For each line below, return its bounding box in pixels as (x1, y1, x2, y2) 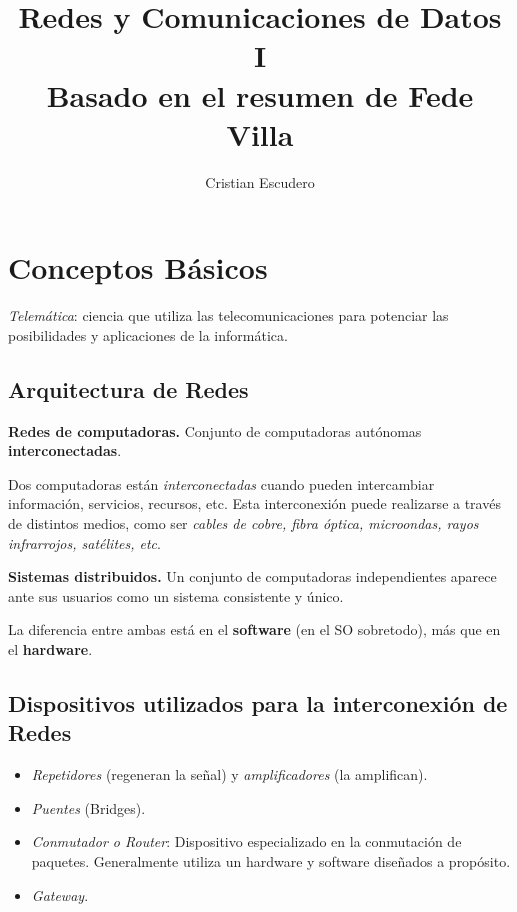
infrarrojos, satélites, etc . (8, 532, 161, 553)
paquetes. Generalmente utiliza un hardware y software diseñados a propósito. (31, 850, 511, 871)
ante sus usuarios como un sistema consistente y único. (8, 585, 344, 606)
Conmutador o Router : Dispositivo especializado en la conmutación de (31, 831, 462, 852)
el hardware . (8, 638, 93, 659)
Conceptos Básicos (8, 247, 268, 288)
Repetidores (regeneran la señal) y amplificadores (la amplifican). (31, 764, 428, 785)
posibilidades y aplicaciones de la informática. (8, 324, 288, 345)
